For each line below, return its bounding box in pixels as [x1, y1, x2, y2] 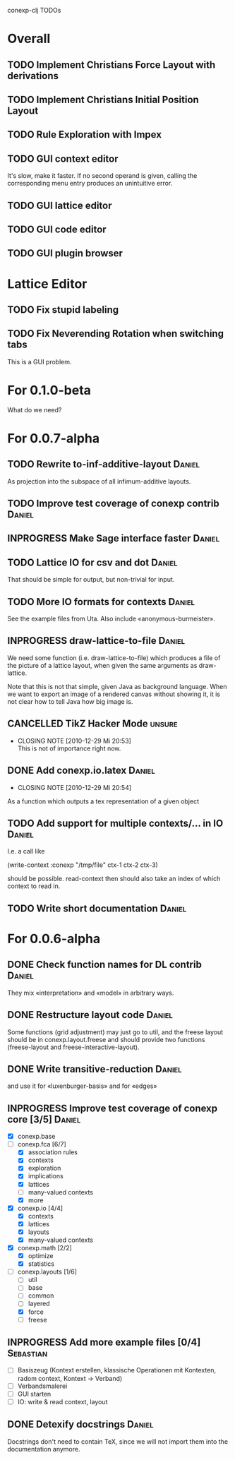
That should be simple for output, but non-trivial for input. [7, 575, 175, 584]
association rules [28, 1148, 78, 1156]
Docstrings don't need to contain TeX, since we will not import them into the [7, 1437, 228, 1446]
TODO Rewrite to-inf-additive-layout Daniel [7, 458, 200, 470]
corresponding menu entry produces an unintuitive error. [7, 179, 173, 188]
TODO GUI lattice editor [7, 199, 112, 211]
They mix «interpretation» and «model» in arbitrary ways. [7, 988, 174, 997]
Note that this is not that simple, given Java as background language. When [7, 682, 227, 690]
